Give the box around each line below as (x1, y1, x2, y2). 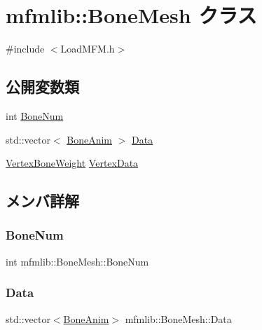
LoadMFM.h (60, 41, 115, 56)
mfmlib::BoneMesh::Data (125, 311, 232, 326)
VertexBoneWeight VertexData (6, 156, 139, 170)
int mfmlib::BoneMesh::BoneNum (6, 254, 149, 268)
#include (6, 41, 45, 56)
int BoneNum (6, 108, 64, 123)
